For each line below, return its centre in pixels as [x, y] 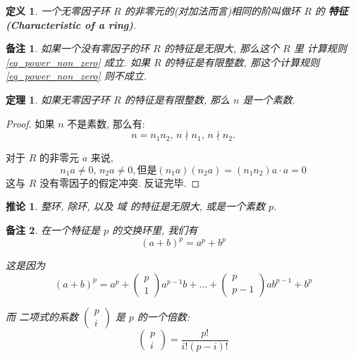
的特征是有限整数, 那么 [177, 99]
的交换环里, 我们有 [155, 229]
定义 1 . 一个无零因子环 [58, 11]
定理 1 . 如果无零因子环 [58, 99]
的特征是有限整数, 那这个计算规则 [242, 62]
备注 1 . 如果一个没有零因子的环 [78, 48]
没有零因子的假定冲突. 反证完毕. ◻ [119, 182]
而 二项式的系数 [42, 316]
